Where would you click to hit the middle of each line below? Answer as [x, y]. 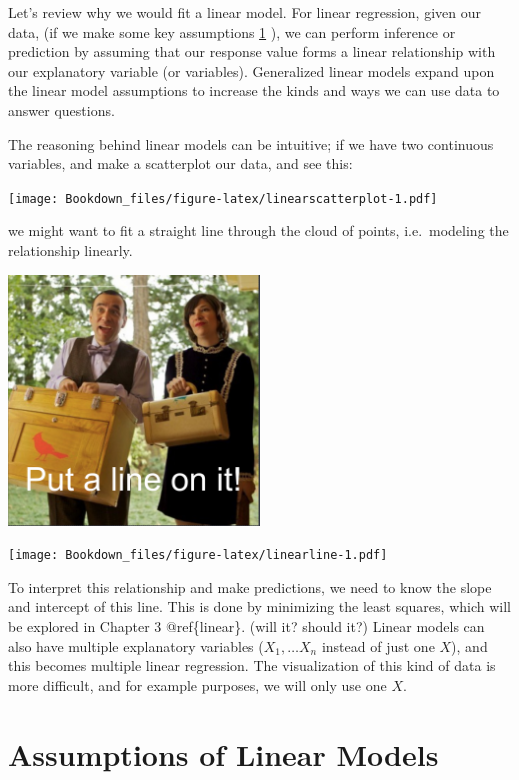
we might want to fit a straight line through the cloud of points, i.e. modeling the [258, 230]
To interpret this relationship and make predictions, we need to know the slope [250, 586]
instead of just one [378, 645]
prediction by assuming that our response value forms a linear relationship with [252, 51]
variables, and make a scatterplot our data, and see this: [180, 163]
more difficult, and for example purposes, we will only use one [197, 684]
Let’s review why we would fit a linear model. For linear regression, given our [244, 12]
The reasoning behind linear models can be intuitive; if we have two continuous [251, 143]
